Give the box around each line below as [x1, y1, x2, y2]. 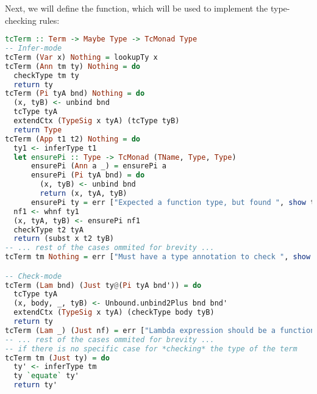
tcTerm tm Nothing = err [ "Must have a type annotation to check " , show [5, 253, 311, 262]
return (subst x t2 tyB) [13, 234, 114, 243]
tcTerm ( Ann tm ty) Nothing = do [5, 62, 141, 71]
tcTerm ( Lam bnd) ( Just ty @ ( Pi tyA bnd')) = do [5, 281, 202, 290]
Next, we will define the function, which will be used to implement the [5, 2, 268, 14]
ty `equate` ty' [13, 371, 79, 381]
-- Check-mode [5, 271, 62, 281]
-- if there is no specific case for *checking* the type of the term [5, 344, 297, 353]
